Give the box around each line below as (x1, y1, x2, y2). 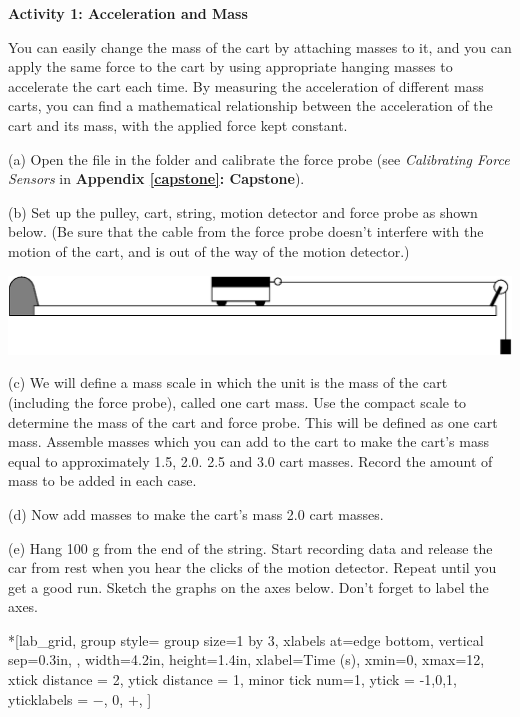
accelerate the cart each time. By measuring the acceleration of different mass (8, 75, 484, 96)
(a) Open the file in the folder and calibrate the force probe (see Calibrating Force (8, 148, 510, 169)
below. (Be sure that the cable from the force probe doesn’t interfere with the (8, 221, 484, 242)
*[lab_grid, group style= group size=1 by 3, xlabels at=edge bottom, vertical (8, 629, 484, 650)
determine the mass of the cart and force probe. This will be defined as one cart (8, 411, 498, 432)
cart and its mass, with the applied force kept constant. (8, 114, 348, 135)
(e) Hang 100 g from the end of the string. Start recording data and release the (8, 537, 493, 558)
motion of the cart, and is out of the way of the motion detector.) (8, 240, 410, 261)
